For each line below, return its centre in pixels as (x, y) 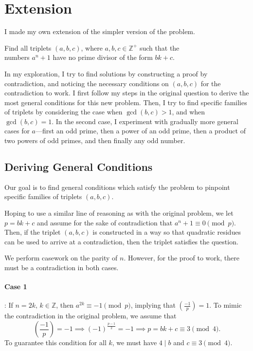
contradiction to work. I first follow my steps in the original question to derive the (127, 93)
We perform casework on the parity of (61, 258)
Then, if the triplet (33, 232)
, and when (189, 112)
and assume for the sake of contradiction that (105, 222)
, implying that (153, 305)
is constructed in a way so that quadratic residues (167, 232)
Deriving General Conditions (79, 167)
